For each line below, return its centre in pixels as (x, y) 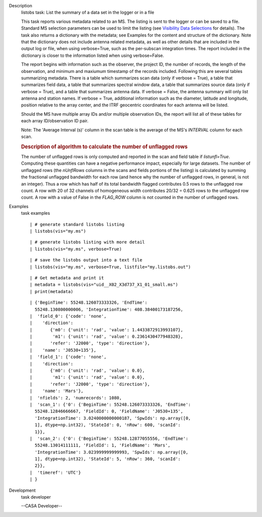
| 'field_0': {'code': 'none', (68, 316)
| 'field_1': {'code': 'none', (68, 357)
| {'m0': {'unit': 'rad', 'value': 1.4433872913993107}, (106, 330)
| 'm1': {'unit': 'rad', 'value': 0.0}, (87, 377)
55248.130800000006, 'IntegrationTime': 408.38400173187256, (109, 309)
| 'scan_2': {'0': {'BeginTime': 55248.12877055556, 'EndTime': (109, 438)
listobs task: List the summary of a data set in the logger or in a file (88, 13)
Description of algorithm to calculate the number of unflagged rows (104, 147)
